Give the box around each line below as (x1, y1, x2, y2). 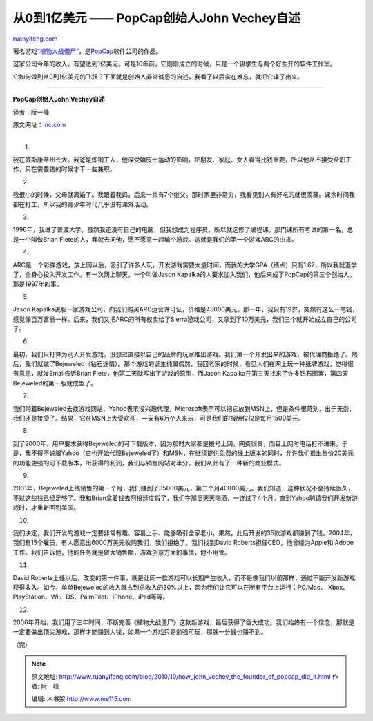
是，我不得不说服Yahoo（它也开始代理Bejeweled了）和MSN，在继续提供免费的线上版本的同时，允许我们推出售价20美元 (12, 449, 354, 457)
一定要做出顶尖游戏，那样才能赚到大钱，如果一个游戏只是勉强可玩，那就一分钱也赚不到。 (12, 628, 267, 636)
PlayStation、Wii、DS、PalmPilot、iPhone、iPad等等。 (12, 593, 169, 601)
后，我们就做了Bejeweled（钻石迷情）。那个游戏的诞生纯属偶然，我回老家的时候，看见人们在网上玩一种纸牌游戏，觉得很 (12, 360, 354, 368)
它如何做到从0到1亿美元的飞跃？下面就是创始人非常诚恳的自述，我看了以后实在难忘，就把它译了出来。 (12, 73, 304, 81)
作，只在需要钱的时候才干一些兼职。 (12, 165, 116, 173)
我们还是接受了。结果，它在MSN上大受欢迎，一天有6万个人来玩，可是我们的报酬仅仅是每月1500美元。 (12, 414, 305, 423)
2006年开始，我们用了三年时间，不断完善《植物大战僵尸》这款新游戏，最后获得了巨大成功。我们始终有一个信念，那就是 (12, 618, 355, 626)
